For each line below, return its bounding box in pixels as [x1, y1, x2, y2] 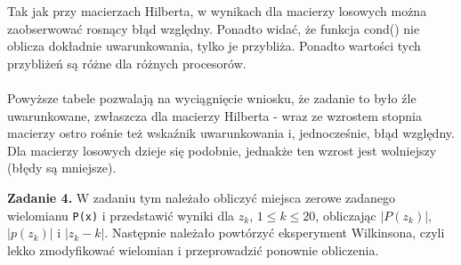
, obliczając [315, 205, 376, 224]
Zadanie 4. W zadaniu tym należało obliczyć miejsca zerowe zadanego [7, 188, 396, 206]
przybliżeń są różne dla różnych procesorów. [7, 53, 247, 72]
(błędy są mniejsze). [7, 158, 117, 177]
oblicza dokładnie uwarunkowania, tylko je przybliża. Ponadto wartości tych [7, 36, 421, 55]
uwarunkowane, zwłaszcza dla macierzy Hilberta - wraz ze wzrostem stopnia [7, 106, 422, 124]
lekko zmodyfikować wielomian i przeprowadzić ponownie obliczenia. [7, 240, 379, 259]
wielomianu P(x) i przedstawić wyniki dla [7, 205, 235, 224]
